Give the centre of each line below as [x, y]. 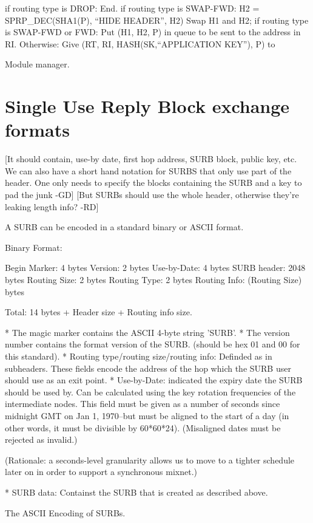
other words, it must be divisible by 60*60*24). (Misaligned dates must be [143, 427]
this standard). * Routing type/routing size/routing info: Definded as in [139, 356]
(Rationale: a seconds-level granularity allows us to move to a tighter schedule [150, 460]
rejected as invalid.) [41, 439]
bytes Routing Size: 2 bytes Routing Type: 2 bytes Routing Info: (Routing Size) [153, 280]
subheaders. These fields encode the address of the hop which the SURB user [148, 368]
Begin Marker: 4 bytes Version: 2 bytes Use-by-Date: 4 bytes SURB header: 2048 [155, 268]
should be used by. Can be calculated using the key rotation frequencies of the [150, 391]
